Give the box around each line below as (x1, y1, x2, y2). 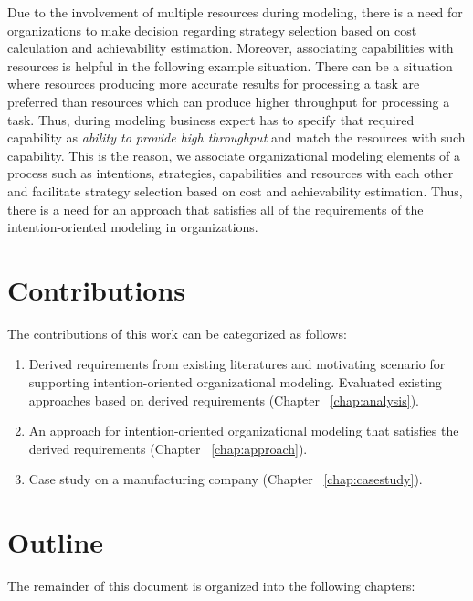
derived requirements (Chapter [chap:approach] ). (28, 438, 308, 458)
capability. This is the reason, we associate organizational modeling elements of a (7, 145, 460, 164)
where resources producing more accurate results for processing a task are (7, 74, 420, 93)
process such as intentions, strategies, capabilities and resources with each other (7, 163, 454, 183)
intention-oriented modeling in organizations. (7, 217, 258, 237)
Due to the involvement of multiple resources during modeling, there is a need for (7, 3, 463, 21)
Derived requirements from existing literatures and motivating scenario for (28, 354, 446, 374)
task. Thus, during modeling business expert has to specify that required (7, 110, 415, 129)
